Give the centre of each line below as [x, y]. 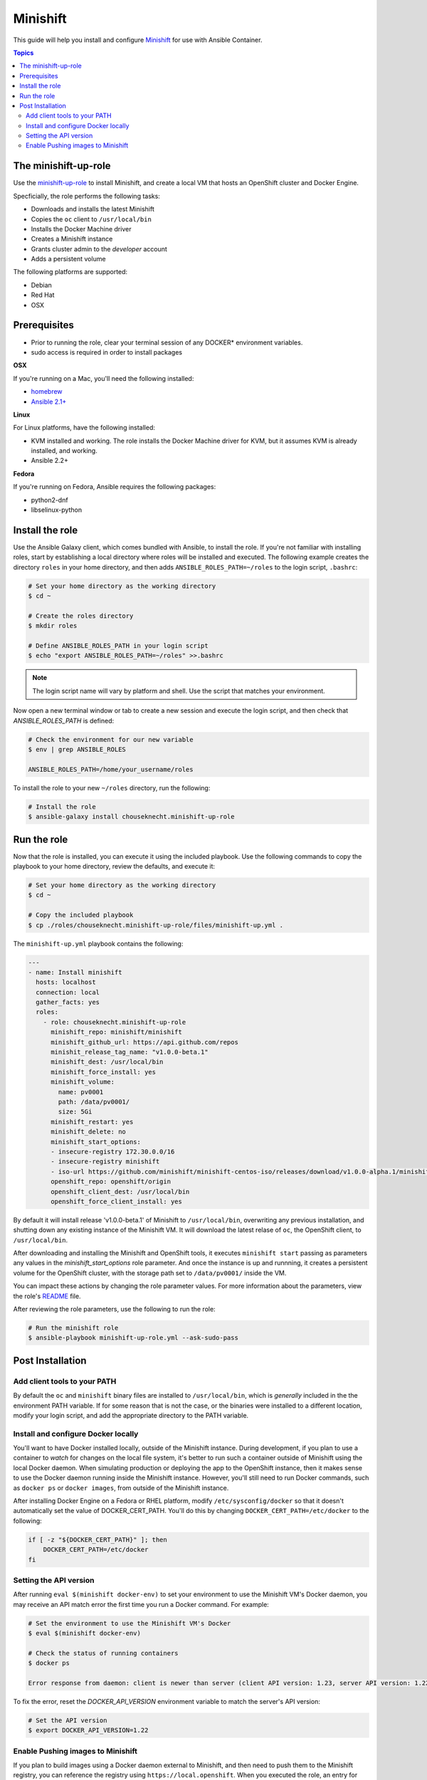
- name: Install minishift [75, 972]
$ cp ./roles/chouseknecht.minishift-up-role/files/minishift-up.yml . [156, 925]
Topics [23, 53]
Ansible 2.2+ [50, 461]
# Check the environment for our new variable [111, 739]
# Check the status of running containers [103, 1653]
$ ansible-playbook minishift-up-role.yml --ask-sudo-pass [133, 1338]
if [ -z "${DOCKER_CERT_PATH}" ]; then [97, 1539]
